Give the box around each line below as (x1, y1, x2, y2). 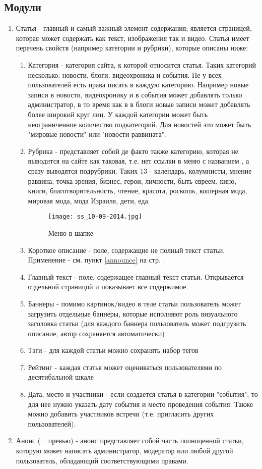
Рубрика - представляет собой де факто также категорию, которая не (28, 145, 239, 156)
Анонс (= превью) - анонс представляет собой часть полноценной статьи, (16, 435, 244, 446)
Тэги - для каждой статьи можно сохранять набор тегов (28, 345, 199, 355)
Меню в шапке (48, 227, 93, 238)
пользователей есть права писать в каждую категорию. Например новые (28, 79, 249, 90)
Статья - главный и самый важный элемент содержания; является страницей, (16, 23, 252, 33)
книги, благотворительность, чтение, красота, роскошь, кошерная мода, (28, 185, 247, 196)
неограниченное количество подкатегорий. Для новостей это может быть (28, 119, 251, 129)
